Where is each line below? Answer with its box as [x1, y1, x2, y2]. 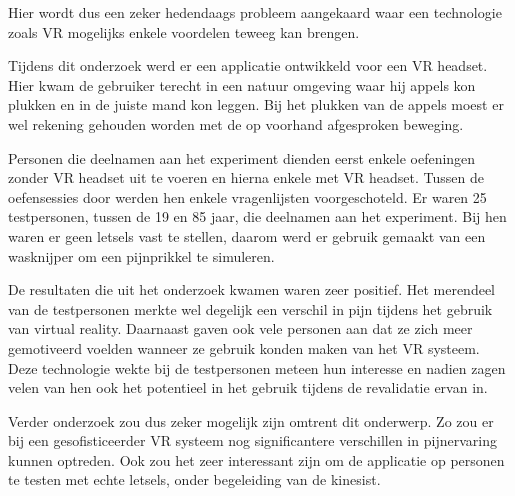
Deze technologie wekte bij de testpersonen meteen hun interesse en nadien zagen [8, 357, 506, 378]
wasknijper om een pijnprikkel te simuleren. [8, 245, 275, 266]
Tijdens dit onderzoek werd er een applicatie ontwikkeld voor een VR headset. [8, 55, 488, 76]
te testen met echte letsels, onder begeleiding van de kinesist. [8, 469, 381, 490]
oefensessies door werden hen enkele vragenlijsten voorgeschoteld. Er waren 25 [8, 186, 487, 207]
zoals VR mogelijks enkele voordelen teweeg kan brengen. [8, 21, 360, 42]
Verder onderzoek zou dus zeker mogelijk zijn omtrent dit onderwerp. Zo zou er [8, 410, 494, 431]
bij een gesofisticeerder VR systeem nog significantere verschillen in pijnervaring [8, 430, 497, 451]
